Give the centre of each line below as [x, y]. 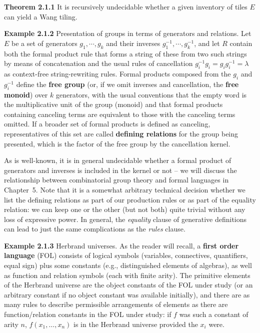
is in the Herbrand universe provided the [136, 324]
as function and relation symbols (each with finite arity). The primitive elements [127, 275]
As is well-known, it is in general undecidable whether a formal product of [118, 160]
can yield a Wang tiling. [41, 16]
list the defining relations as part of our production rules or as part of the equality [130, 199]
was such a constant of [214, 314]
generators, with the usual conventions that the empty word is [151, 94]
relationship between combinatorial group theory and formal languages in [116, 180]
